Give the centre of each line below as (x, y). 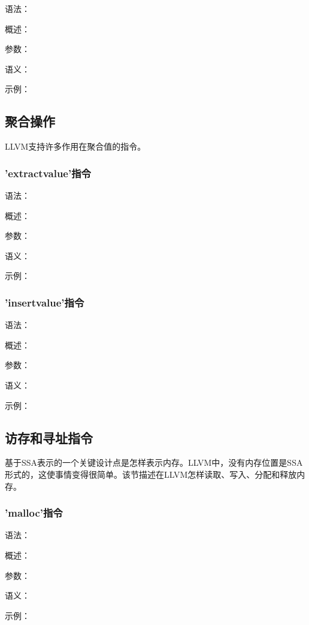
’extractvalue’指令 (48, 173)
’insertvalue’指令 (45, 302)
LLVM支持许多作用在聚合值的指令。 (75, 146)
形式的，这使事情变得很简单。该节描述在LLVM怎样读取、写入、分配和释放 (151, 474)
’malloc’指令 (34, 513)
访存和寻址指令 (49, 437)
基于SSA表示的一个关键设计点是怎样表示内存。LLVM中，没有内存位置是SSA (154, 462)
